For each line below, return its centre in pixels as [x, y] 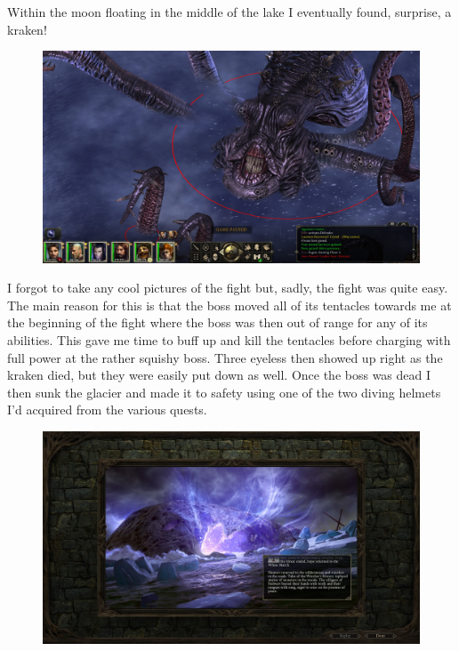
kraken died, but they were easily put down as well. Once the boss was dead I [219, 375]
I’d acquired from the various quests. [107, 410]
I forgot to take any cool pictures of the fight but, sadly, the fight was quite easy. [228, 288]
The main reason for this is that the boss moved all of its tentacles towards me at [229, 305]
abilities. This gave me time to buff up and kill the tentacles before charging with [229, 340]
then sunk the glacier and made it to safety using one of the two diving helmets [224, 392]
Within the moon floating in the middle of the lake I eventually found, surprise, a [229, 12]
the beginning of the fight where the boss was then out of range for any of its [217, 322]
